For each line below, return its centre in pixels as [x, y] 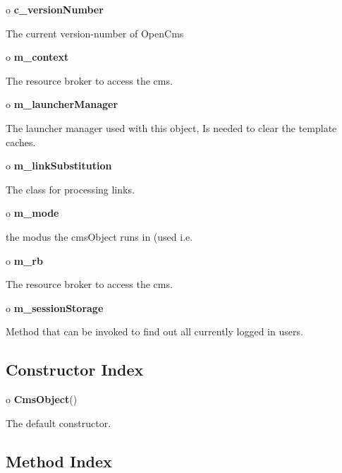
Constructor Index [75, 370]
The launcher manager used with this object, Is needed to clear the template [171, 127]
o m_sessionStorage [55, 307]
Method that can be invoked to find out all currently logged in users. [154, 331]
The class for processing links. [70, 189]
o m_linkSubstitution [59, 166]
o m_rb [24, 260]
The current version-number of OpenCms [95, 33]
